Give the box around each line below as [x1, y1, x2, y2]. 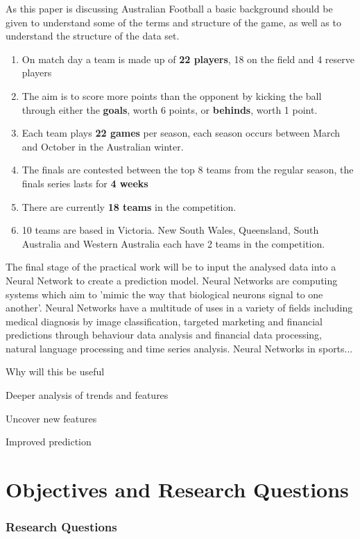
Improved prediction [6, 434, 92, 449]
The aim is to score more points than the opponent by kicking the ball [22, 88, 322, 103]
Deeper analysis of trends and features [6, 388, 169, 402]
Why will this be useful [6, 364, 105, 379]
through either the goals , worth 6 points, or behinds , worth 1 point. [22, 102, 318, 117]
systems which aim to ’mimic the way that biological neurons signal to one [6, 286, 323, 301]
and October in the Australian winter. [22, 139, 184, 153]
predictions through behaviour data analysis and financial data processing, [6, 327, 323, 342]
